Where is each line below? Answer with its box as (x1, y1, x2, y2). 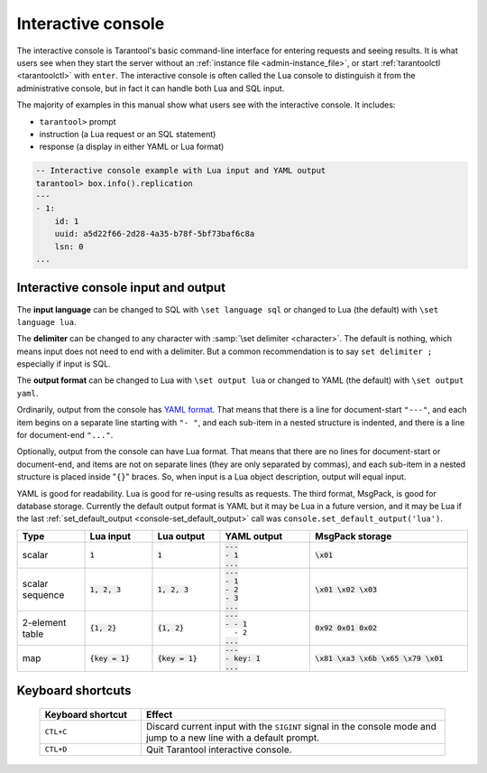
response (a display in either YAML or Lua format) (39, 141, 225, 153)
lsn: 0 (54, 241, 84, 252)
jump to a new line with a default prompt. (145, 731, 320, 744)
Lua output (157, 529, 206, 542)
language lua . (16, 316, 77, 327)
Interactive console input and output (16, 280, 225, 295)
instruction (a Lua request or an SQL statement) (39, 128, 216, 139)
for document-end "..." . (16, 430, 114, 441)
